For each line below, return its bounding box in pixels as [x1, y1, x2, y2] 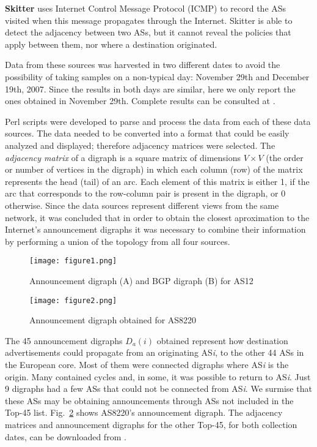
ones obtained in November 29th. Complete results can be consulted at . [5, 94, 275, 107]
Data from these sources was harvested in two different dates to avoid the [5, 58, 280, 71]
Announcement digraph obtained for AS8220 [29, 314, 197, 326]
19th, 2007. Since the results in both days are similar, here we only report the [5, 82, 296, 95]
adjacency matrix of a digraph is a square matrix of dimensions [5, 151, 241, 163]
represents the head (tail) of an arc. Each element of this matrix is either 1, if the [5, 175, 310, 187]
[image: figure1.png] [29, 257, 117, 266]
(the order [266, 151, 304, 163]
